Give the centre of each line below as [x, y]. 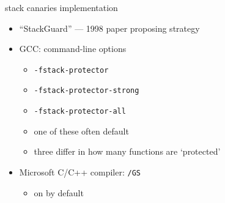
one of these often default [81, 131]
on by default [59, 192]
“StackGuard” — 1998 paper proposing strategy [109, 28]
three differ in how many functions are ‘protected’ [127, 151]
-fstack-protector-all [80, 112]
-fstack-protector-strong [87, 91]
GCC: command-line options [73, 49]
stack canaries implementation [61, 7]
